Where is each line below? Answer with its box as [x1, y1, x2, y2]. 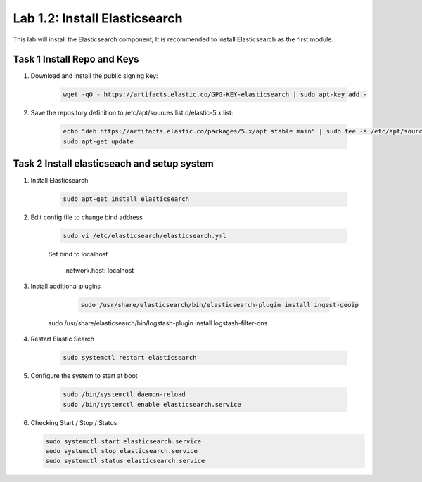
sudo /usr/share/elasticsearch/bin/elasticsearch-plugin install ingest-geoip [80, 301, 359, 308]
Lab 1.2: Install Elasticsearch [13, 11, 183, 26]
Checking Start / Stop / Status [30, 418, 117, 426]
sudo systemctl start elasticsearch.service [45, 437, 202, 445]
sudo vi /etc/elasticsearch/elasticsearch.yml [63, 232, 226, 240]
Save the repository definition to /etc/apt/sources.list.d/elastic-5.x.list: [30, 109, 234, 117]
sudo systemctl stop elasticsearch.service [45, 447, 198, 455]
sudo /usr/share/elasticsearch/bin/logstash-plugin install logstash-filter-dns [48, 318, 268, 327]
